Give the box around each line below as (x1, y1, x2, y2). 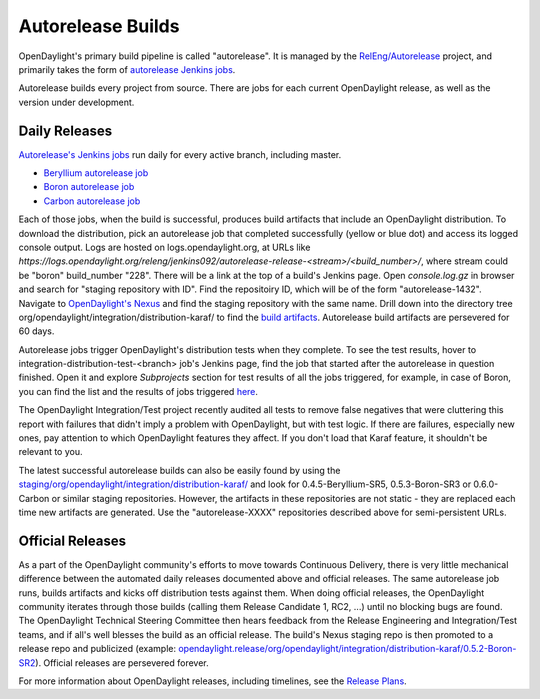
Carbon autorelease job (43, 195, 141, 207)
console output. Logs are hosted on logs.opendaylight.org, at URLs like (18, 241, 311, 253)
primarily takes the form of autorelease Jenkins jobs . (18, 63, 236, 75)
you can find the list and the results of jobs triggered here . (18, 385, 259, 397)
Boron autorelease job (43, 181, 135, 193)
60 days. (18, 325, 55, 337)
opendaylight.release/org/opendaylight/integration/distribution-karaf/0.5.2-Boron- (178, 643, 517, 655)
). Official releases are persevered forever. (35, 656, 209, 669)
